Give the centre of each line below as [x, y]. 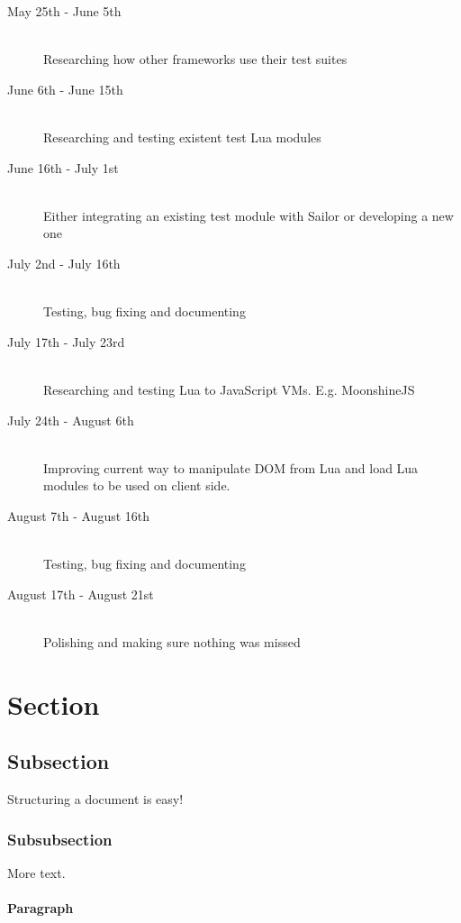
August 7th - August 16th [79, 515]
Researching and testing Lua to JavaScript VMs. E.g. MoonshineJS [229, 389]
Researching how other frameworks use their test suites [195, 59]
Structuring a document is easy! [95, 799]
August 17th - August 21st [81, 594]
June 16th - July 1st [63, 167]
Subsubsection [60, 839]
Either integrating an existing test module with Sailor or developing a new [249, 215]
